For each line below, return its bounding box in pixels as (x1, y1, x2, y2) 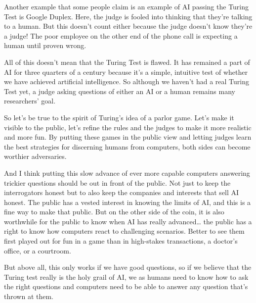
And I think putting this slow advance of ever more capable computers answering (4, 167, 250, 178)
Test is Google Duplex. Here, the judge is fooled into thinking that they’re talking (4, 11, 253, 21)
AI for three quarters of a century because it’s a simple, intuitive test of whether (4, 66, 248, 77)
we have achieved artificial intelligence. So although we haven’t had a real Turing (4, 76, 249, 87)
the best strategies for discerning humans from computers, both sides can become (4, 141, 251, 151)
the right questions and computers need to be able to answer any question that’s (4, 281, 248, 292)
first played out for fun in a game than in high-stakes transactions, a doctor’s (4, 236, 238, 246)
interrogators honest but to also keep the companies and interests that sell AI (4, 187, 239, 198)
